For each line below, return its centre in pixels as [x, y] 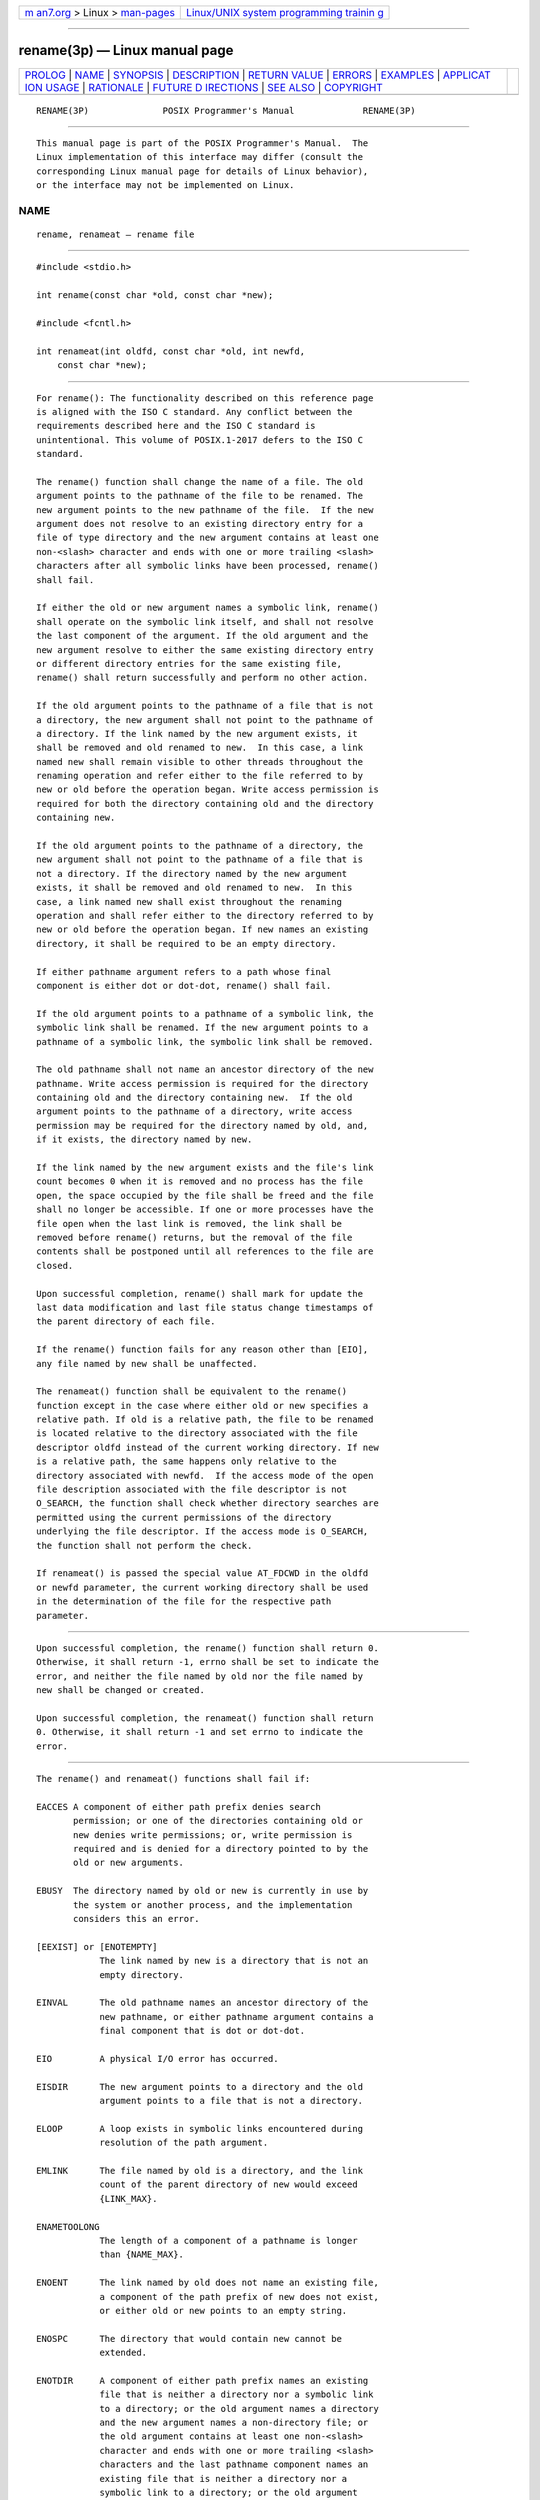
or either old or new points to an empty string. [223, 2310]
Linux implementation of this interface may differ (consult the [200, 157]
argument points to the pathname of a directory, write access [194, 1111]
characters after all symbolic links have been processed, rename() [207, 566]
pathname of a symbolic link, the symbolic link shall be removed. [205, 1041]
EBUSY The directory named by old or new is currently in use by [202, 1891]
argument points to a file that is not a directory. [231, 2101]
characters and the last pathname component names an [234, 2464]
